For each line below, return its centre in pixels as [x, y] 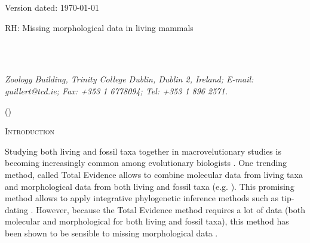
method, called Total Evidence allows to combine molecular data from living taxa [154, 174]
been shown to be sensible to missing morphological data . [111, 233]
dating [16, 209]
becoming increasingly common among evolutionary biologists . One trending [146, 163]
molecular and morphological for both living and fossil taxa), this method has [147, 221]
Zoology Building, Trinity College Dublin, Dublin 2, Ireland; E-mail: [129, 79]
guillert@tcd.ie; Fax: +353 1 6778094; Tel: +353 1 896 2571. [116, 90]
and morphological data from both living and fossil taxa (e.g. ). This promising [150, 186]
